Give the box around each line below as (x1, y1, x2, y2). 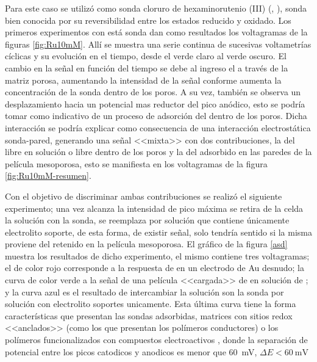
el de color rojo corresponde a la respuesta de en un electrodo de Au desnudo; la (5, 261, 304, 274)
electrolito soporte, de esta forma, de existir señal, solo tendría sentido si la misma (5, 225, 312, 238)
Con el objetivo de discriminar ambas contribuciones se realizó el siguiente (5, 189, 282, 202)
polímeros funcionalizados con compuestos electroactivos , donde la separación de (5, 333, 308, 346)
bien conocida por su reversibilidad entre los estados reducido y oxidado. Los (5, 13, 291, 26)
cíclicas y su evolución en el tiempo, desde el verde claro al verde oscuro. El (5, 49, 287, 62)
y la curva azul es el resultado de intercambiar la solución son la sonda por (5, 285, 284, 298)
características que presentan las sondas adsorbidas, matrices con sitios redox (5, 309, 293, 322)
